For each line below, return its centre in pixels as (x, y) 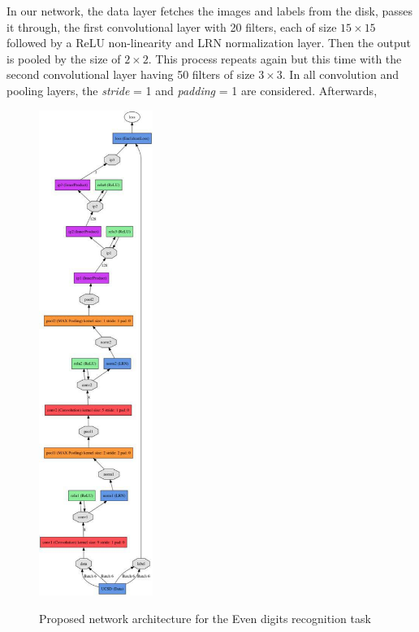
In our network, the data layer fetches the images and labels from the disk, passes (209, 11)
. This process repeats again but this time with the (275, 58)
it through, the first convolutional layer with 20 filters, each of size (172, 26)
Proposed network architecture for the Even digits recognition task (205, 619)
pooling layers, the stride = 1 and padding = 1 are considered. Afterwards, (192, 90)
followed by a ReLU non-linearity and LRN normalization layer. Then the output (209, 43)
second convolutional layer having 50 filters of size (131, 74)
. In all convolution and (340, 74)
